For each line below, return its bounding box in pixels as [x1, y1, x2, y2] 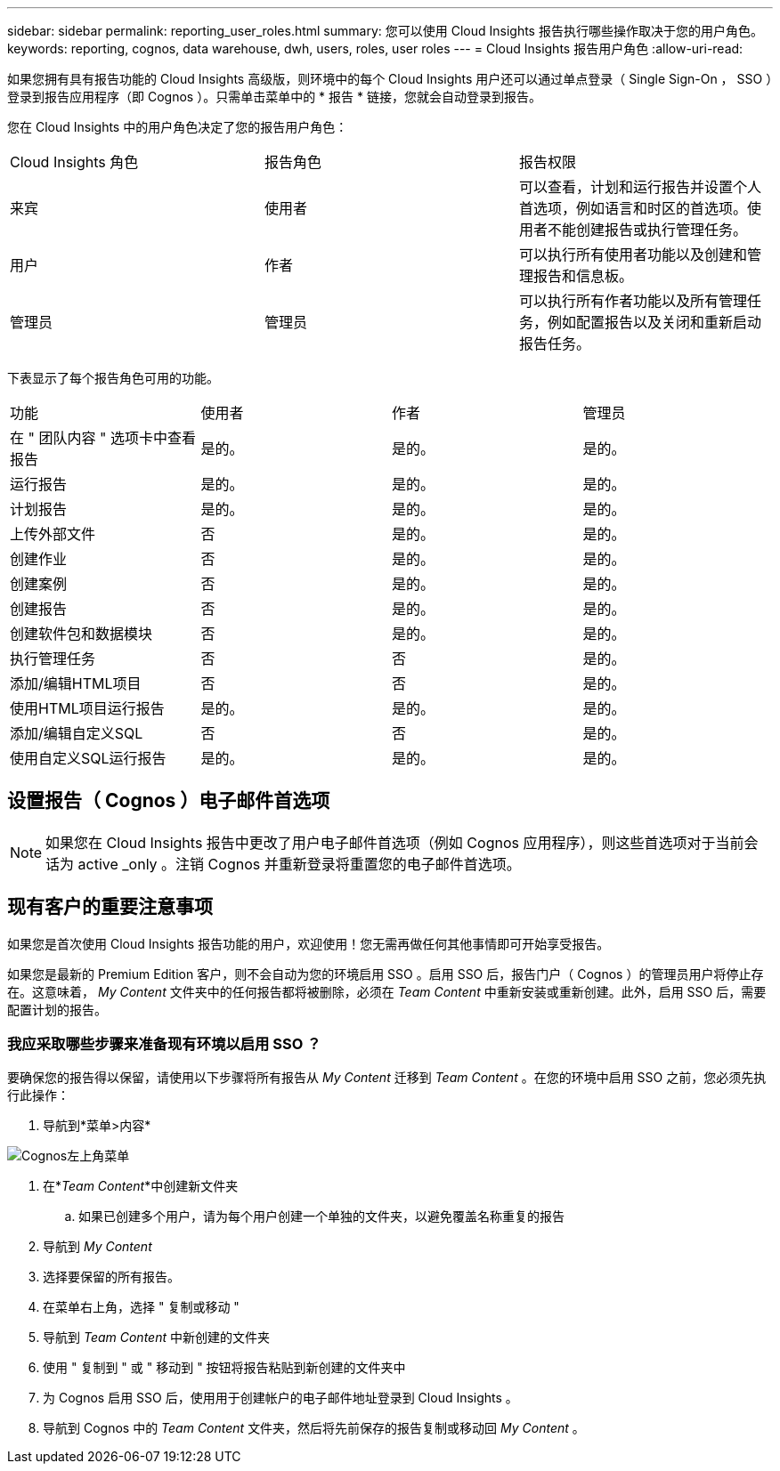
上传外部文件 [10, 525, 96, 543]
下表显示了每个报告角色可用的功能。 [7, 370, 219, 385]
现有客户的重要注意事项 [7, 895, 213, 918]
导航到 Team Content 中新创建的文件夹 [43, 1330, 270, 1346]
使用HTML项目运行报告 [10, 699, 165, 717]
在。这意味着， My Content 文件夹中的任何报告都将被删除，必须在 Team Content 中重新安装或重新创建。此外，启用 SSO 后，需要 [7, 983, 767, 999]
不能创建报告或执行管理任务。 [547, 221, 747, 238]
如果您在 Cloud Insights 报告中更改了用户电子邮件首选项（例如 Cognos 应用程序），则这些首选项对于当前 [45, 833, 744, 852]
